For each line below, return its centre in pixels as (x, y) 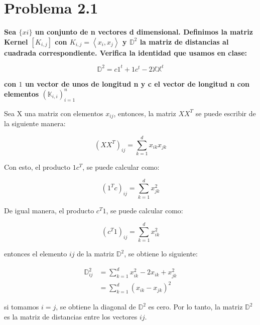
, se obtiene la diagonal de (96, 307)
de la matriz (96, 254)
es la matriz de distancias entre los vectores (71, 316)
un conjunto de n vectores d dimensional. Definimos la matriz (144, 32)
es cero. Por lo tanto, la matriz (196, 307)
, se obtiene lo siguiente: (161, 254)
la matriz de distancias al (184, 41)
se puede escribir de (226, 113)
